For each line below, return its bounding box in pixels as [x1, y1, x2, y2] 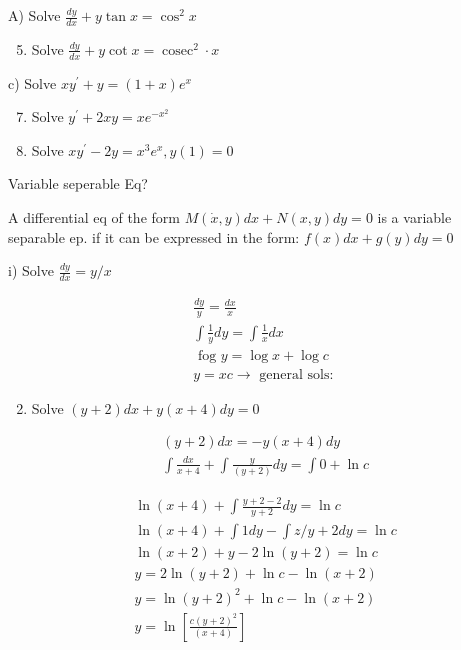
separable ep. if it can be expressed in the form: [8, 226, 300, 247]
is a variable [377, 207, 452, 228]
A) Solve [8, 5, 61, 25]
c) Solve [8, 72, 57, 93]
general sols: [259, 367, 334, 382]
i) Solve [8, 260, 54, 281]
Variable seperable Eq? [8, 173, 148, 194]
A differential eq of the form [8, 207, 180, 228]
